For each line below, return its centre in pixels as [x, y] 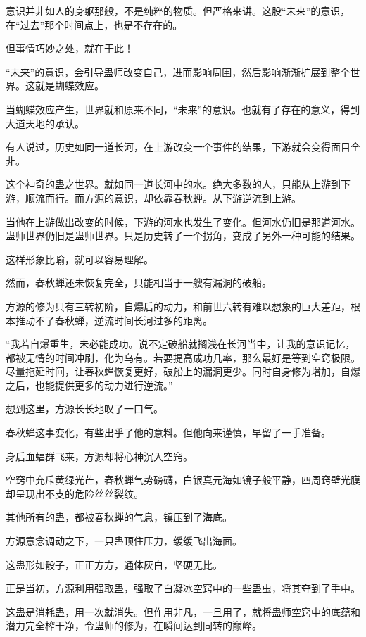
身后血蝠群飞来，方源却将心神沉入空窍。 [99, 456]
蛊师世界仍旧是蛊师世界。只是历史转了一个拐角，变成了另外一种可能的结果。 [183, 235]
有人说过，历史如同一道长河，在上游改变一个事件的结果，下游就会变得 [168, 147]
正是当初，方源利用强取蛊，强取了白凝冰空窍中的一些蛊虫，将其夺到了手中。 [183, 588]
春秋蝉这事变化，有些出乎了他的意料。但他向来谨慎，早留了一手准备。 [168, 433]
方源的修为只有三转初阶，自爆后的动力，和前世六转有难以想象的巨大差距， [178, 306]
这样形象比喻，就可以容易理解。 [80, 259]
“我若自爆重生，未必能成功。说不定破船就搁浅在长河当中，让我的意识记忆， [181, 344]
